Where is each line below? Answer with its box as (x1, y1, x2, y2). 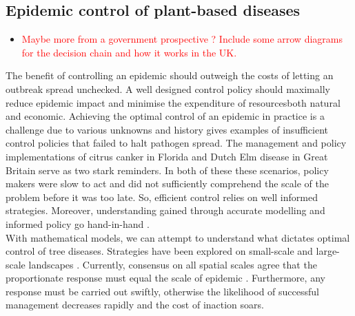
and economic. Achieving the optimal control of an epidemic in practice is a (6, 109, 325, 123)
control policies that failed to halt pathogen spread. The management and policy (6, 136, 347, 150)
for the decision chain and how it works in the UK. (21, 45, 237, 59)
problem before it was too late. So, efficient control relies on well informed (6, 189, 318, 204)
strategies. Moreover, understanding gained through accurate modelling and (6, 203, 325, 218)
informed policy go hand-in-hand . (6, 216, 150, 231)
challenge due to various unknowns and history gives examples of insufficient (6, 122, 328, 136)
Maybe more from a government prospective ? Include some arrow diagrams (21, 32, 343, 46)
